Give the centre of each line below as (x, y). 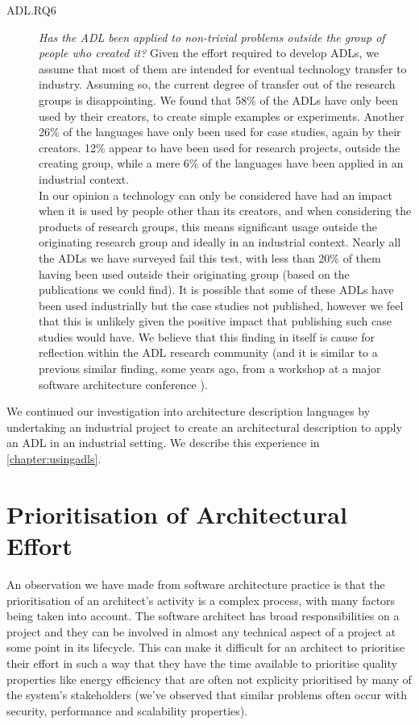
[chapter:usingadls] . (54, 459)
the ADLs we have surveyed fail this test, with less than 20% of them (210, 257)
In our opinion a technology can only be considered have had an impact (216, 195)
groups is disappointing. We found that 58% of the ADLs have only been (219, 99)
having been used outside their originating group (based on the (194, 273)
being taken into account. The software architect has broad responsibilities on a (203, 616)
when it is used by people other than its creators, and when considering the (225, 211)
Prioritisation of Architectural (177, 514)
